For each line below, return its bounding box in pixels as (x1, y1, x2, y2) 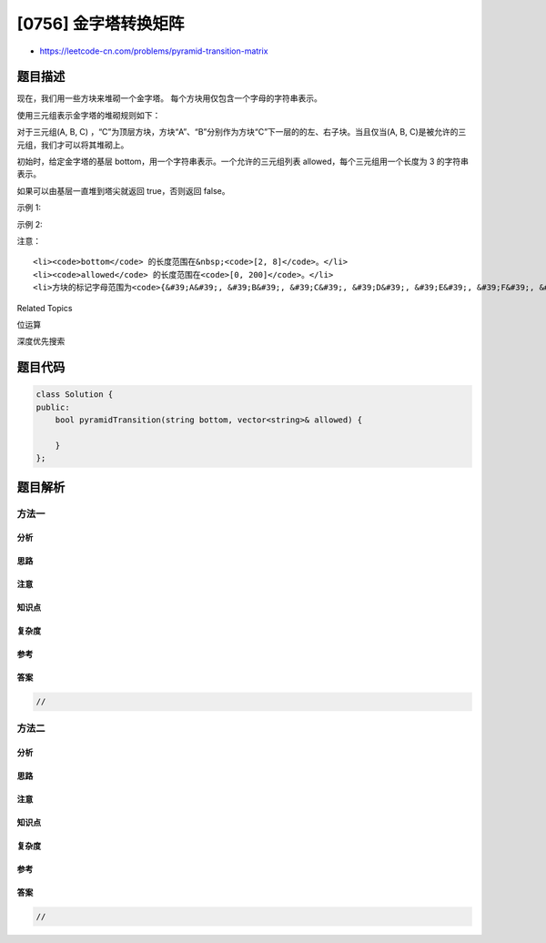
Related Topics (16, 302, 73, 313)
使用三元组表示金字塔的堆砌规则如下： (16, 109, 161, 120)
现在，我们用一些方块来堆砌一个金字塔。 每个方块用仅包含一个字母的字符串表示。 (16, 93, 322, 104)
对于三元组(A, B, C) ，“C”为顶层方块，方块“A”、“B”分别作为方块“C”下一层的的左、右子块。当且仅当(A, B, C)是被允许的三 (16, 127, 467, 137)
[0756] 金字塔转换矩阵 (16, 14, 185, 34)
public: (35, 401, 70, 412)
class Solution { (35, 390, 114, 400)
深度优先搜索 (16, 336, 66, 347)
